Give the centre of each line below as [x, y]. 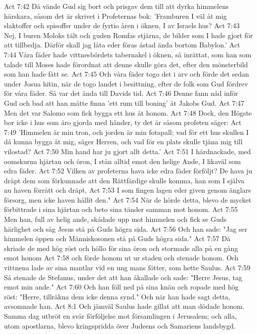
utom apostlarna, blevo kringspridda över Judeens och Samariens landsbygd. [120, 325]
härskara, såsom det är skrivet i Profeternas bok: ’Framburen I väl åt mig [115, 16]
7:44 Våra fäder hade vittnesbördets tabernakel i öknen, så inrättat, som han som [128, 54]
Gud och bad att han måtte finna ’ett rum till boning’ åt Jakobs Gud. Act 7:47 [124, 103]
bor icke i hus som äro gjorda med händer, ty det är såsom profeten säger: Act [123, 122]
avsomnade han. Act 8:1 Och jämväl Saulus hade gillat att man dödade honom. [124, 306]
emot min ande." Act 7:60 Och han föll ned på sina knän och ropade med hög [121, 287]
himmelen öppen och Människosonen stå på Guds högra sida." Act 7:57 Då [117, 238]
